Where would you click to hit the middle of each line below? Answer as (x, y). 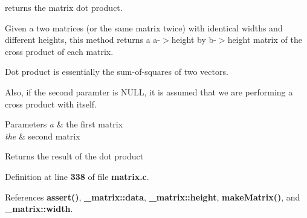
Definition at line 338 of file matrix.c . (77, 176)
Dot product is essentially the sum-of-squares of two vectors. (117, 72)
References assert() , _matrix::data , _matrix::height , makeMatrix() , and (153, 197)
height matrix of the (265, 40)
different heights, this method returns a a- (83, 40)
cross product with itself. (51, 104)
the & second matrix (43, 136)
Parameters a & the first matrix (64, 124)
